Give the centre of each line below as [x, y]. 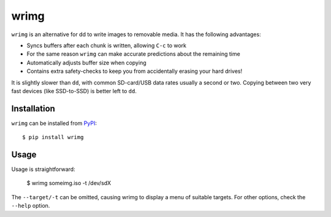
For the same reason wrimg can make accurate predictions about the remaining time [133, 54]
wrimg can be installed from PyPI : [54, 123]
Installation [33, 108]
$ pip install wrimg [53, 137]
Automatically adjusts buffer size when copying [86, 63]
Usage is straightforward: [44, 169]
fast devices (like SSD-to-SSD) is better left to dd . [74, 91]
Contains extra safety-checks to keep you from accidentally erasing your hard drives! [135, 71]
